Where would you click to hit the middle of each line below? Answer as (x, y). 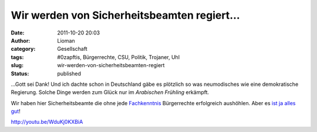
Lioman (66, 40)
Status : (20, 74)
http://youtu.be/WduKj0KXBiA (47, 122)
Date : (18, 33)
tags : (17, 57)
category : (23, 49)
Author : (21, 40)
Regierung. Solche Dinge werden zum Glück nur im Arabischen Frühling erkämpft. (110, 92)
